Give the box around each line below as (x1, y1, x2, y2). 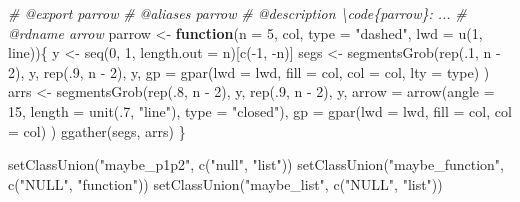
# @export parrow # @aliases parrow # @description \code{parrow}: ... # (8, 3, 467, 23)
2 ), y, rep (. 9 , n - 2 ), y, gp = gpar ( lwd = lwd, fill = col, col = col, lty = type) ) (8, 61, 490, 82)
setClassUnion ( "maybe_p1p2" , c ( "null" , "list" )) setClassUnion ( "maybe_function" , (8, 154, 504, 175)
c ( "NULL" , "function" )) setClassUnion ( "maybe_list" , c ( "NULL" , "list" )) (8, 173, 443, 194)
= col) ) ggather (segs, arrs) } (8, 120, 186, 141)
